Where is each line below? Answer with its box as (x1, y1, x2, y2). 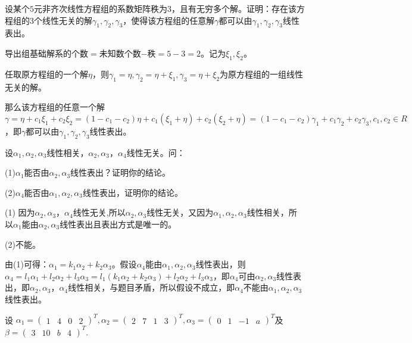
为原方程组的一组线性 (220, 67, 304, 80)
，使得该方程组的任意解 (123, 14, 215, 26)
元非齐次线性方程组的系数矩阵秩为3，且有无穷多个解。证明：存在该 (34, 2, 296, 14)
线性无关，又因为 (146, 206, 214, 219)
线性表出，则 (195, 258, 246, 270)
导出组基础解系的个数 (5, 46, 88, 59)
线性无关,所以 (73, 206, 126, 219)
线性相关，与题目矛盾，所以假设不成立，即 (68, 281, 235, 294)
